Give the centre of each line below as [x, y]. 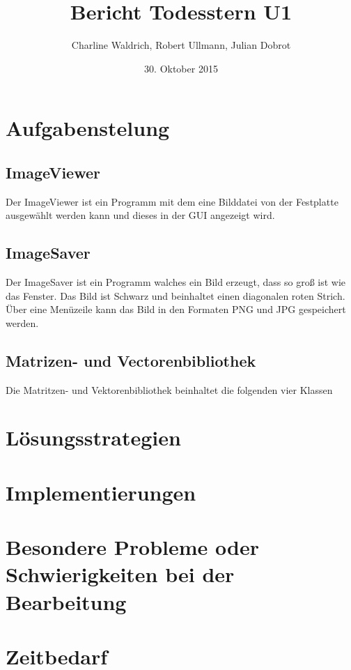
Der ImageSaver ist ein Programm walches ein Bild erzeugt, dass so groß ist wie [176, 282]
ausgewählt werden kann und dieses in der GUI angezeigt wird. [140, 215]
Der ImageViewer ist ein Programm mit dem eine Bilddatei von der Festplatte [172, 201]
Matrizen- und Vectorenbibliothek [131, 360]
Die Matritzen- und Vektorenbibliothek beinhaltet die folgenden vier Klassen [169, 389]
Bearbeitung [66, 601]
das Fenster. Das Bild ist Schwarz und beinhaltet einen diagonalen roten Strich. [175, 295]
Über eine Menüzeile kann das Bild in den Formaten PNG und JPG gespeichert [176, 309]
